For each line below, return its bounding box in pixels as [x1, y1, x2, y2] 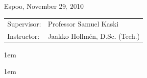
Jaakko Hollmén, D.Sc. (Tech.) [48, 31, 140, 41]
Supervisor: [7, 19, 41, 29]
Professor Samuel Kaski [48, 19, 119, 29]
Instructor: [7, 31, 40, 41]
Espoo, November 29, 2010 [4, 1, 84, 11]
